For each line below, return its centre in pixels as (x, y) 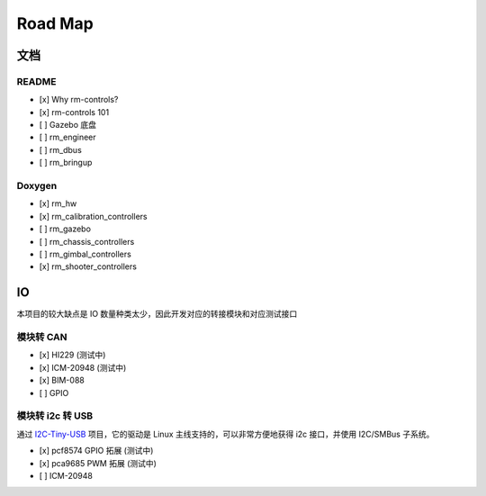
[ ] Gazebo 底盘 (67, 125)
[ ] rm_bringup (66, 163)
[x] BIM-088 (62, 380)
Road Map (55, 23)
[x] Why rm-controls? (79, 100)
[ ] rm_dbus (61, 149)
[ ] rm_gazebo (65, 229)
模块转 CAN (42, 338)
